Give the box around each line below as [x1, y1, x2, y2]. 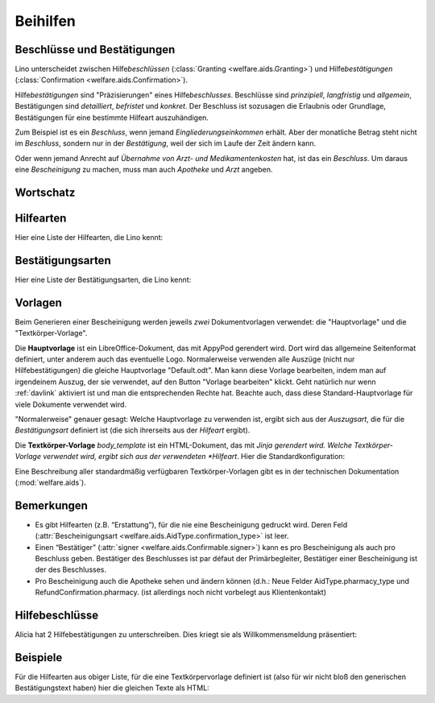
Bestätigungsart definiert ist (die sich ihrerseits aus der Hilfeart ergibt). [14, 425, 251, 435]
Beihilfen [14, 12, 77, 30]
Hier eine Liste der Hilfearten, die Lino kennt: [14, 233, 164, 242]
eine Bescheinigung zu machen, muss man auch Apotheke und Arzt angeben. [14, 165, 273, 175]
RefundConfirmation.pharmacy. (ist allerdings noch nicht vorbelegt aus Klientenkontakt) [35, 588, 326, 598]
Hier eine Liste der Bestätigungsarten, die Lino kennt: [14, 275, 192, 285]
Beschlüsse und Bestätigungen [14, 43, 176, 56]
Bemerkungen [14, 498, 89, 512]
